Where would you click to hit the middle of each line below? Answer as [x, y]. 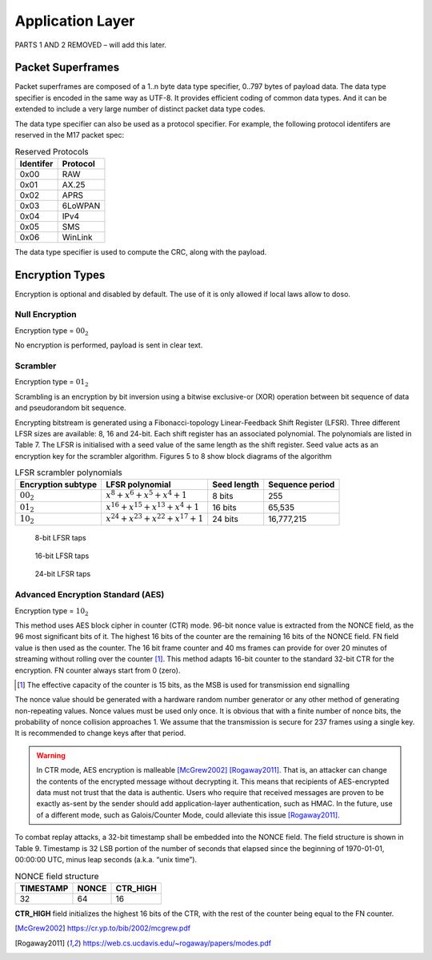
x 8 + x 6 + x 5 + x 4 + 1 [146, 494]
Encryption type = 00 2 [52, 331]
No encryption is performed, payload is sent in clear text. [109, 345]
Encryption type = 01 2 [52, 383]
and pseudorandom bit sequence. [71, 408]
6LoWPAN [81, 206]
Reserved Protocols [52, 151]
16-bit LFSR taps [62, 556]
